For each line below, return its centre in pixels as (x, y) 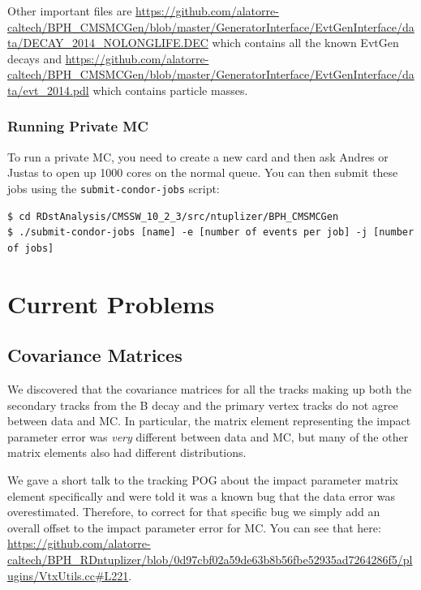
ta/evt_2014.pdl (48, 90)
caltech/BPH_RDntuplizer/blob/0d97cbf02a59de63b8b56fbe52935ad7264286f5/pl (210, 559)
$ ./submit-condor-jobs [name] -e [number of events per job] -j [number (211, 233)
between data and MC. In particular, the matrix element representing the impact (209, 421)
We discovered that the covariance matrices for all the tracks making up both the (210, 388)
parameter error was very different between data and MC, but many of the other (208, 436)
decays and (34, 58)
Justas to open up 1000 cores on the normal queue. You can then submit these (203, 172)
